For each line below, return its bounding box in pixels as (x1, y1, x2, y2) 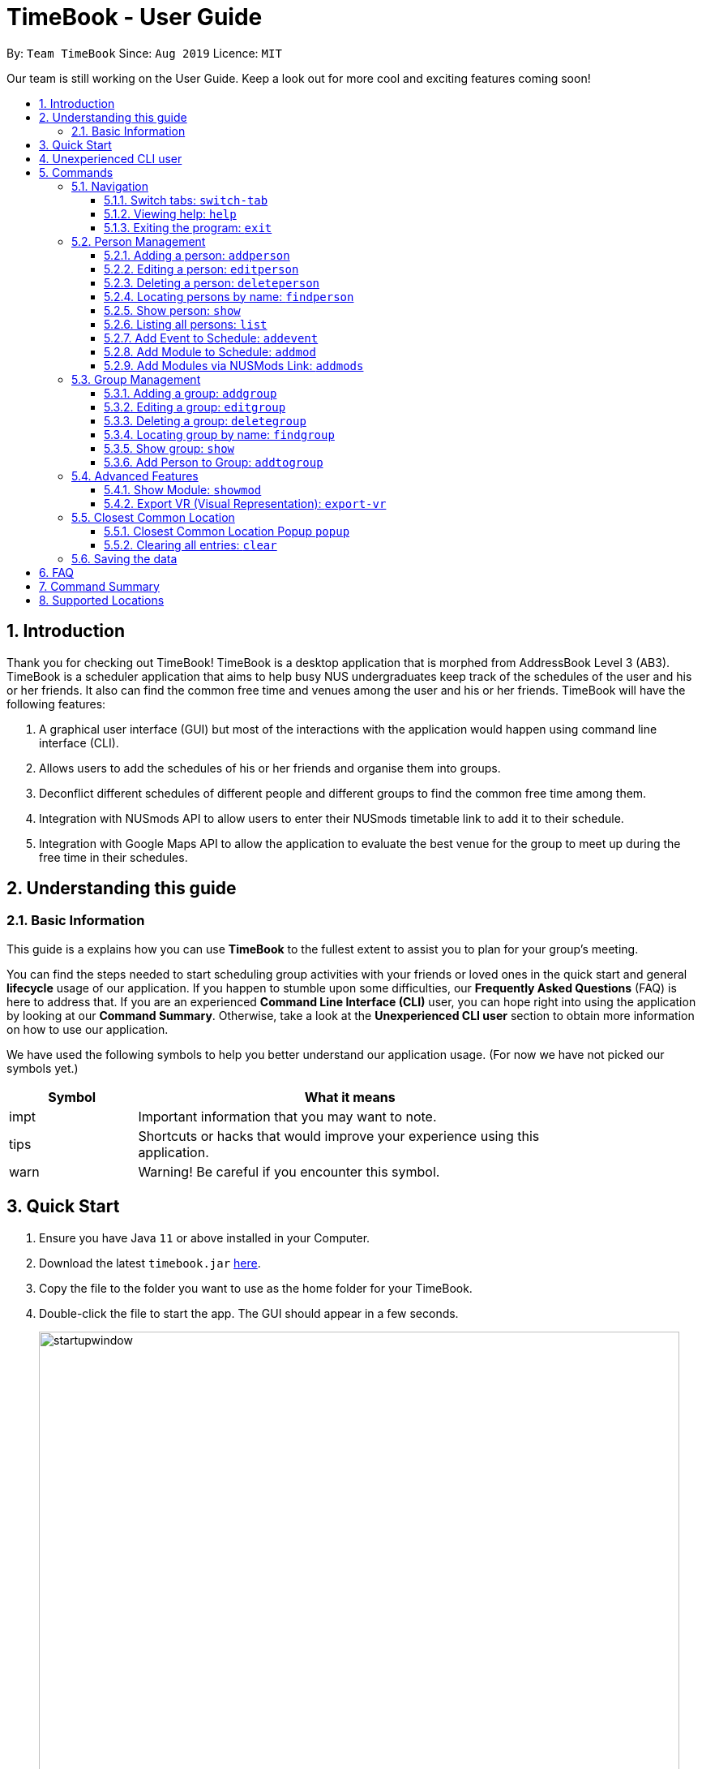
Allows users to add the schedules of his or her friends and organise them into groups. (39, 760, 501, 775)
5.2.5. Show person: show (104, 303, 241, 317)
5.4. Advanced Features (71, 468, 199, 483)
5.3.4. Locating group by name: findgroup (104, 427, 335, 441)
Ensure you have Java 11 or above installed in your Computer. (39, 1230, 370, 1245)
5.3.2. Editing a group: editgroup (104, 399, 286, 414)
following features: (6, 696, 106, 711)
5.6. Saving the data (71, 551, 178, 566)
